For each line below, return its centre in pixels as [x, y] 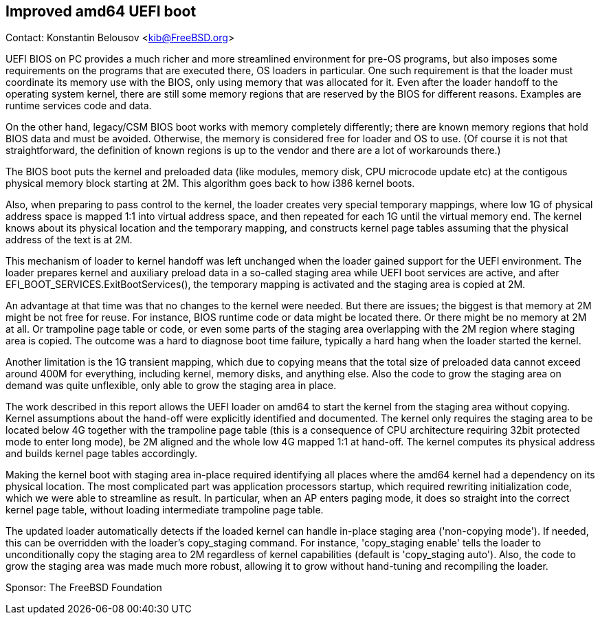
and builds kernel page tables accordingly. [102, 454]
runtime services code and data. [79, 106]
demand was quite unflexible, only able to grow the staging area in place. [171, 386]
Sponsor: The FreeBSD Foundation [84, 588]
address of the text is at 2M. [69, 240]
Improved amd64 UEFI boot [101, 11]
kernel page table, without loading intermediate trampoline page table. [165, 510]
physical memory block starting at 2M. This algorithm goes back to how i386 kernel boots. [210, 184]
